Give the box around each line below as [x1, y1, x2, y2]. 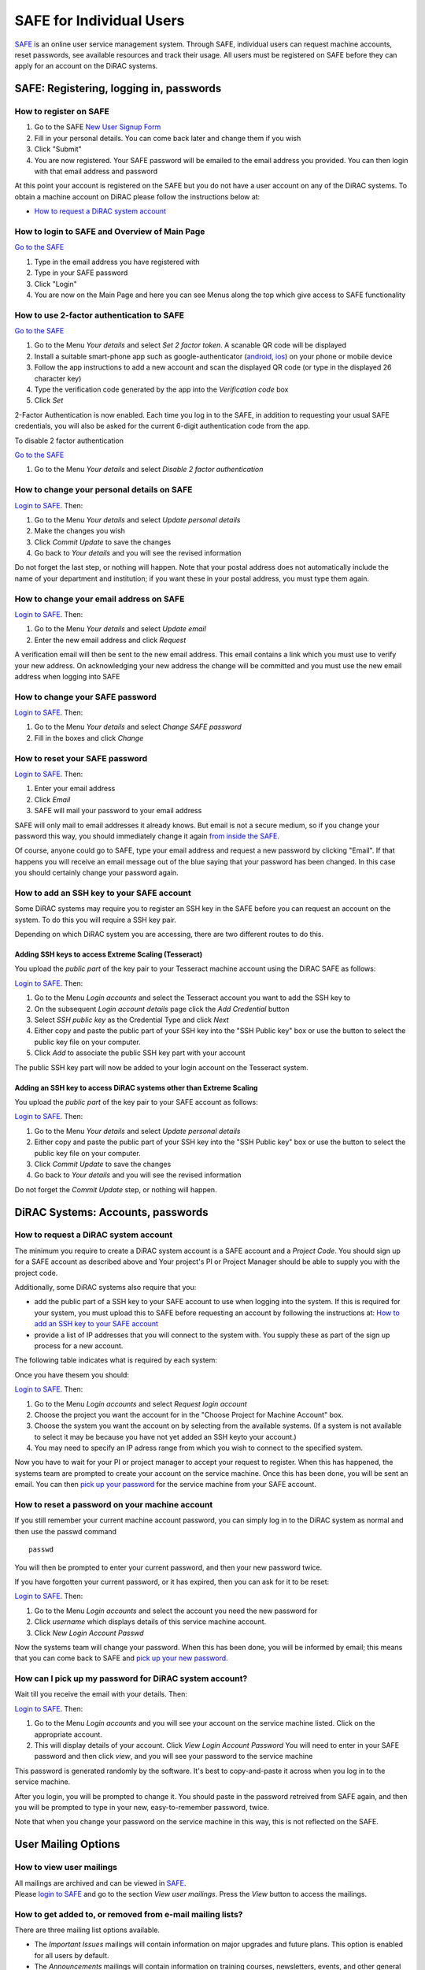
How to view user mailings [14, 1862, 118, 1873]
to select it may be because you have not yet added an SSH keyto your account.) [34, 1432, 297, 1441]
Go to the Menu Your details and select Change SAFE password [34, 722, 242, 732]
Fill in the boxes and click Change [34, 733, 144, 742]
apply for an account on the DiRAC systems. [14, 61, 158, 71]
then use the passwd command [14, 1526, 117, 1536]
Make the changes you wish [34, 526, 126, 536]
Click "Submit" [34, 144, 82, 154]
